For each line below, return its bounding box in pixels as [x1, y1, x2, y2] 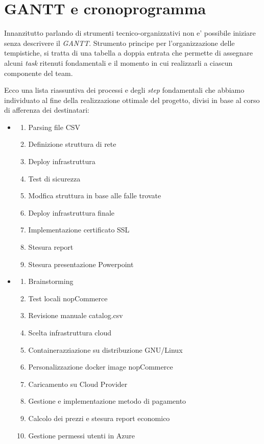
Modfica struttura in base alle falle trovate [28, 190, 161, 201]
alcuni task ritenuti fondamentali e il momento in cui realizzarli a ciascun [4, 57, 233, 68]
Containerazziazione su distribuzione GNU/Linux [28, 344, 183, 355]
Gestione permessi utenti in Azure [28, 430, 135, 440]
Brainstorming [28, 276, 74, 286]
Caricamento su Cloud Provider [28, 378, 128, 389]
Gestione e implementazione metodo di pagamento [28, 396, 186, 406]
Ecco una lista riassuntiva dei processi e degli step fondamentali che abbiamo [4, 85, 245, 95]
